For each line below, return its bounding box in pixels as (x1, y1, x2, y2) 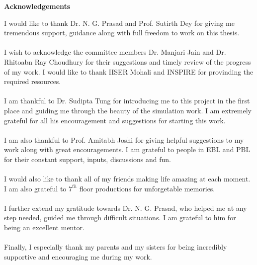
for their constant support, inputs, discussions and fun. (4, 154, 171, 164)
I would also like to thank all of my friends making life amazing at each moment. (4, 174, 251, 184)
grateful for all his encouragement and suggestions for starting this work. (4, 115, 226, 125)
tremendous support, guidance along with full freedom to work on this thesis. (4, 27, 240, 38)
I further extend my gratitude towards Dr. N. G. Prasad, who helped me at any (4, 202, 247, 213)
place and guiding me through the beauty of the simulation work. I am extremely (4, 105, 252, 115)
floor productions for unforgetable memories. (79, 183, 215, 193)
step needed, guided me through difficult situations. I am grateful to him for (4, 212, 236, 223)
